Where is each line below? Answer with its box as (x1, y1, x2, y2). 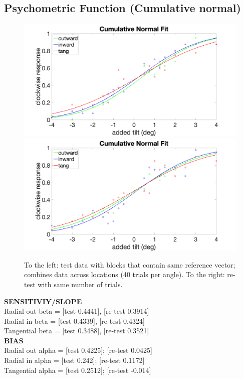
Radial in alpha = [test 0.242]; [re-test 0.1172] (4, 355, 145, 365)
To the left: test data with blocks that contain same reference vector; (24, 259, 235, 270)
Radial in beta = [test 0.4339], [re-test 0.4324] (4, 315, 145, 326)
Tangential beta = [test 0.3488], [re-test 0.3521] (4, 325, 149, 336)
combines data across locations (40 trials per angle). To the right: (24, 269, 225, 280)
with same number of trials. (38, 279, 123, 289)
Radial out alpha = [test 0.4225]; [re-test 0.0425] (4, 345, 152, 355)
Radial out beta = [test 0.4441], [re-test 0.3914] (4, 306, 149, 316)
